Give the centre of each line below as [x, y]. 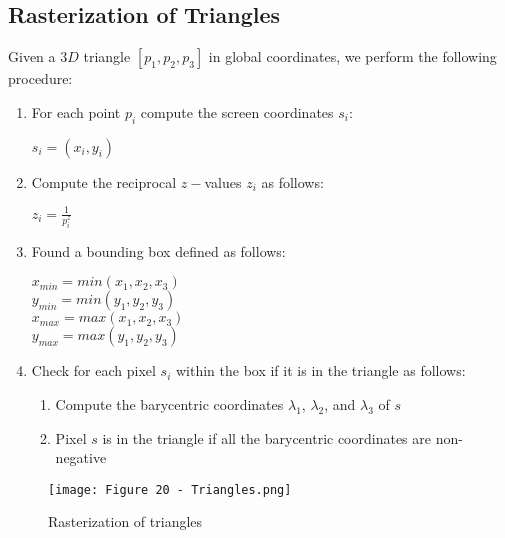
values [223, 181]
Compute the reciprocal [104, 181]
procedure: [40, 78]
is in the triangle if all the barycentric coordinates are [267, 437]
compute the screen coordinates [237, 111]
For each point [76, 111]
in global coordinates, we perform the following [352, 56]
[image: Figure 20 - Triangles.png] [170, 489]
